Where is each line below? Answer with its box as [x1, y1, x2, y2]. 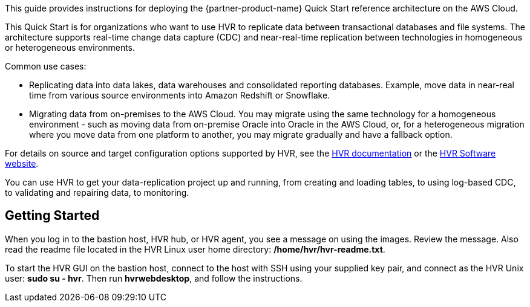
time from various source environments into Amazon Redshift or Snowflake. [29, 90, 330, 100]
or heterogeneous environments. [5, 42, 136, 53]
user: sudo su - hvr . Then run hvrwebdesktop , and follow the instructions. [5, 273, 303, 283]
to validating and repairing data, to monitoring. [5, 187, 189, 198]
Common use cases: [5, 61, 87, 71]
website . [5, 158, 39, 169]
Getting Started [5, 208, 100, 224]
